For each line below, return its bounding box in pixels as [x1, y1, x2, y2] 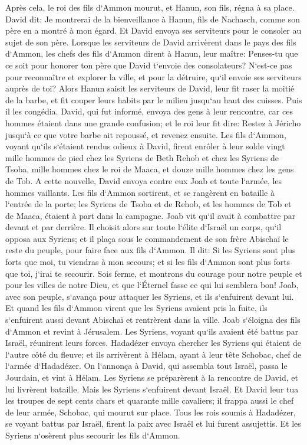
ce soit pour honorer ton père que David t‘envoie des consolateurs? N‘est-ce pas [5, 58, 292, 71]
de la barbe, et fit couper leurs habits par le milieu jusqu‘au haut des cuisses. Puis [5, 93, 302, 106]
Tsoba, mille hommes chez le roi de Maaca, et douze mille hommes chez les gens [5, 163, 294, 175]
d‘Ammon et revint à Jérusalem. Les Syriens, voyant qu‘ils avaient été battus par [5, 325, 299, 337]
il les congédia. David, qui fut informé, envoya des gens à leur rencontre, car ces [5, 105, 293, 117]
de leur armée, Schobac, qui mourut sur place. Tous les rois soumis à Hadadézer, [5, 405, 296, 418]
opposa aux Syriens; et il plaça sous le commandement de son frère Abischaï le [5, 232, 289, 244]
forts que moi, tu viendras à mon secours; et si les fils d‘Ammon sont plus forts [5, 256, 291, 268]
